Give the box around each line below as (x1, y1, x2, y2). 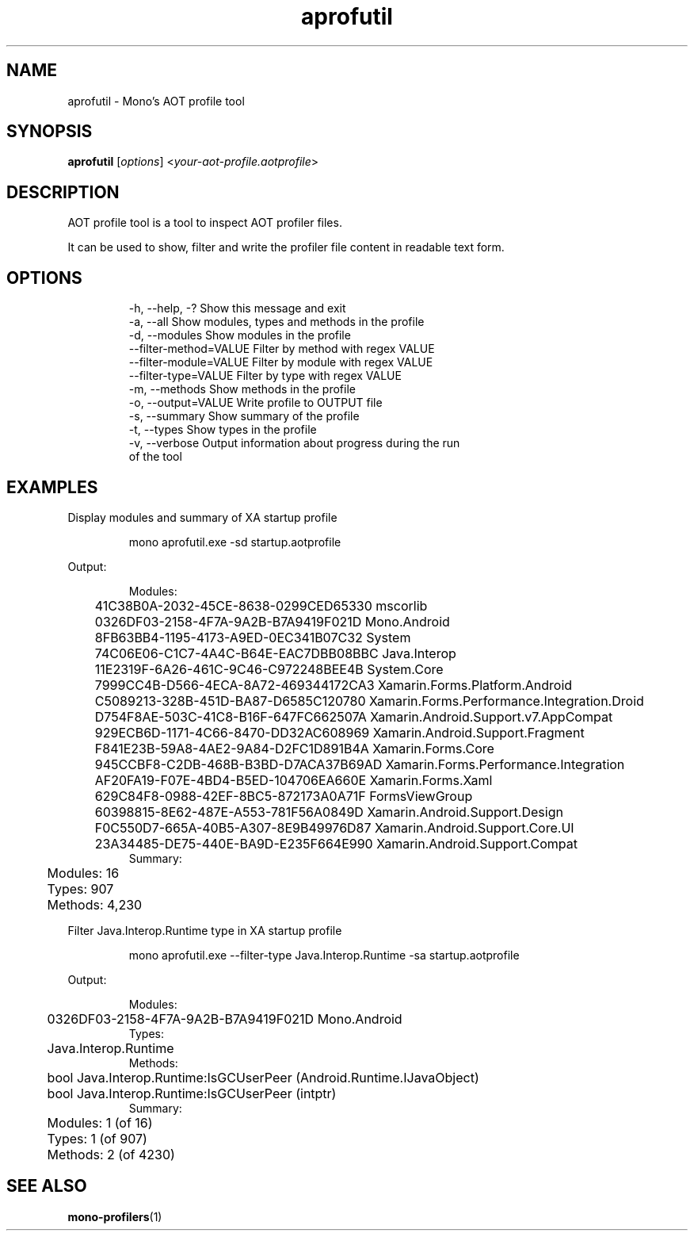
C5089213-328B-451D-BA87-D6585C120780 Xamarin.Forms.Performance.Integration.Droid (94, 692, 644, 709)
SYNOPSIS (6, 121, 93, 142)
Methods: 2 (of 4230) (47, 1146, 175, 1162)
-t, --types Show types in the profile (128, 423, 317, 437)
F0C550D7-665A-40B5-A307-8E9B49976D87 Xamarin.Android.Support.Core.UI (94, 819, 574, 836)
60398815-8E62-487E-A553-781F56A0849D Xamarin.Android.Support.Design (94, 803, 563, 820)
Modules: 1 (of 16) (47, 1114, 153, 1131)
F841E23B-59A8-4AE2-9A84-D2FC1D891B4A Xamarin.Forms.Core (94, 740, 494, 756)
